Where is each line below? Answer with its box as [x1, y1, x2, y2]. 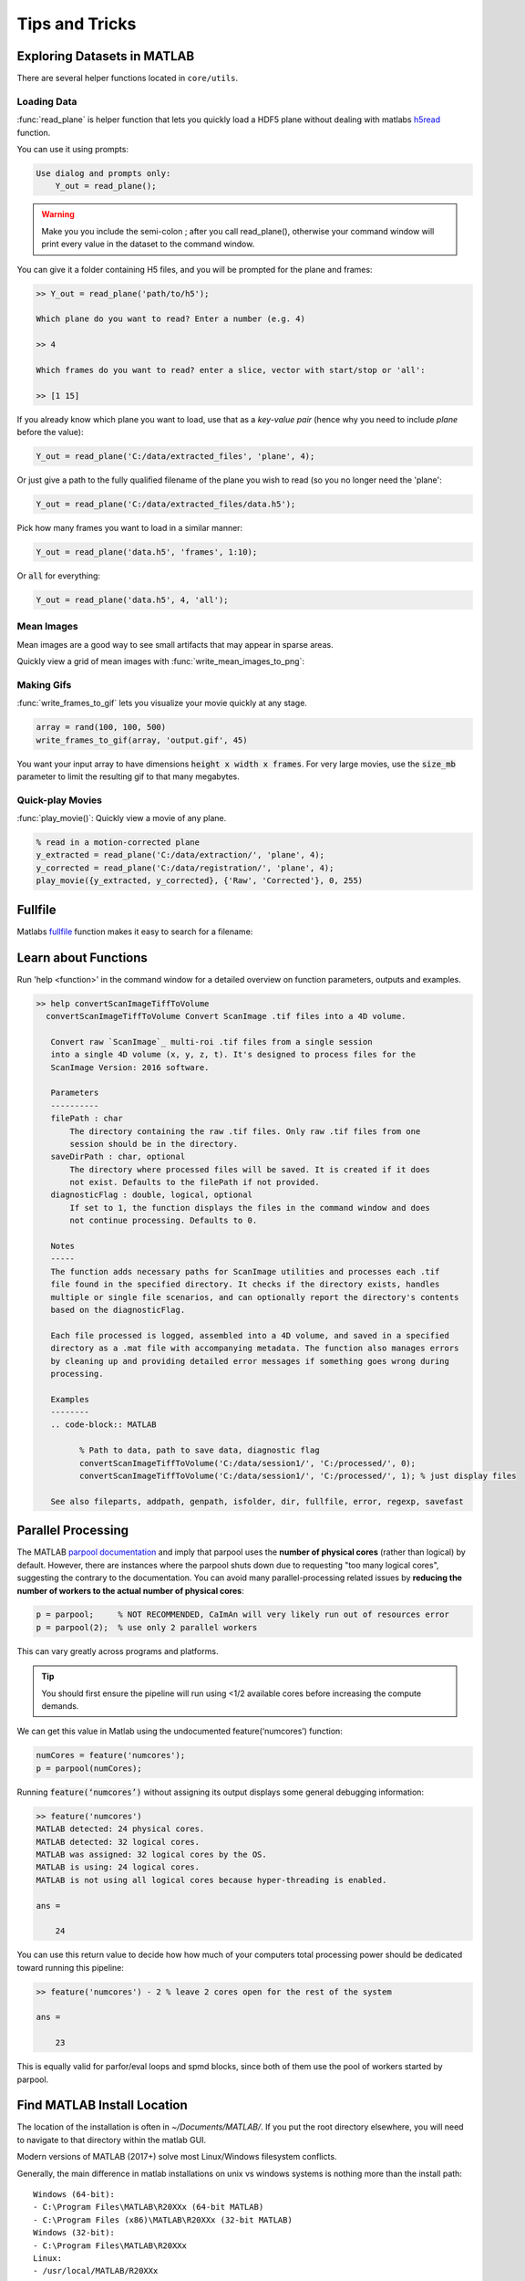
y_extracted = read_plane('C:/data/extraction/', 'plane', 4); [36, 849, 325, 860]
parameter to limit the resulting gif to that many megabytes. [16, 771, 241, 782]
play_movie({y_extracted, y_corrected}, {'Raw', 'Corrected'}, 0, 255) [36, 876, 364, 886]
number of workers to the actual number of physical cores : [16, 1585, 245, 1596]
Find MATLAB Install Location [16, 2098, 189, 2113]
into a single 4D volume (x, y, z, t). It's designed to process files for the [50, 1049, 417, 1060]
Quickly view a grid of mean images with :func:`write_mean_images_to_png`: [16, 656, 305, 667]
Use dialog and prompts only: [36, 168, 171, 178]
